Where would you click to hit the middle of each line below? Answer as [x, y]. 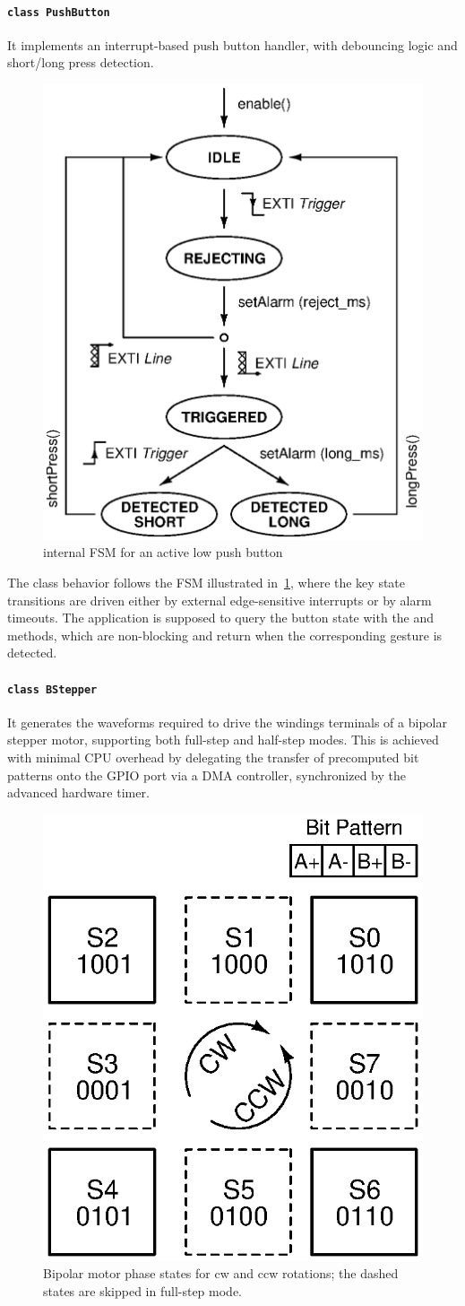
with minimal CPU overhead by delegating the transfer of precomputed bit [213, 757]
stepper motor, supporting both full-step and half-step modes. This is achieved [223, 740]
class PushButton [59, 12]
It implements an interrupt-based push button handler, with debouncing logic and [232, 44]
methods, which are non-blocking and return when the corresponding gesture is [225, 635]
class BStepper [52, 689]
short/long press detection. [81, 62]
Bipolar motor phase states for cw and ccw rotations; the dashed [221, 1273]
